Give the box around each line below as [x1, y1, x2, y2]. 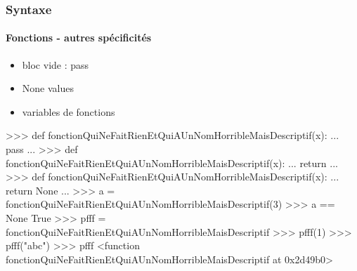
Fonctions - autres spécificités [6, 30, 152, 45]
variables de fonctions [22, 104, 115, 119]
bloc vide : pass [22, 57, 89, 72]
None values [22, 81, 74, 95]
